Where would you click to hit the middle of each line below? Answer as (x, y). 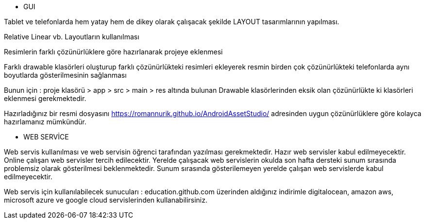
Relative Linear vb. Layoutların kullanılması (72, 37)
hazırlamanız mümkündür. (45, 122)
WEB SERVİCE (46, 137)
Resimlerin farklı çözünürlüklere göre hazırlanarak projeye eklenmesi (113, 52)
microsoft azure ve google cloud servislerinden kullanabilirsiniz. (106, 200)
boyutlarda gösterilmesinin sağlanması (65, 75)
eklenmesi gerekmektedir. (45, 98)
